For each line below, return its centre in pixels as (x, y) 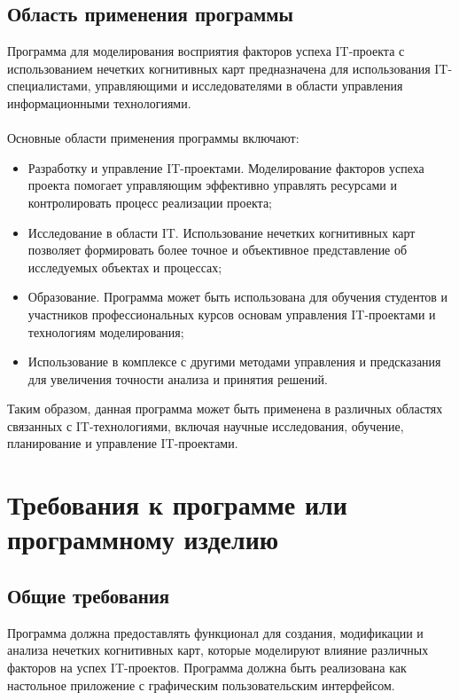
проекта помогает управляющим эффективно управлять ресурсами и (212, 185)
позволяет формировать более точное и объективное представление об (218, 250)
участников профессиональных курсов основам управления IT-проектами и (232, 314)
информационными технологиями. (99, 102)
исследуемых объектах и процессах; (125, 267)
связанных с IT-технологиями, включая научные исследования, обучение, (206, 425)
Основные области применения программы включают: (153, 138)
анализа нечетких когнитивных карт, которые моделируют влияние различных (218, 650)
